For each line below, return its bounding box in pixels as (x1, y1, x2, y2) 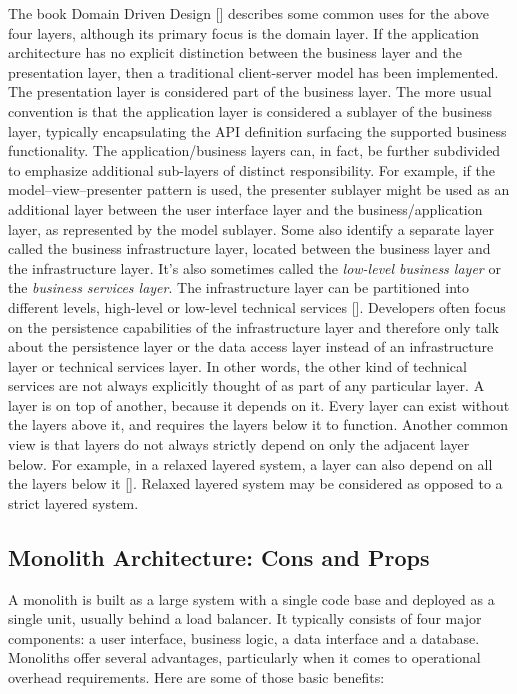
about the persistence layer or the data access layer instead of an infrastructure (8, 336, 494, 357)
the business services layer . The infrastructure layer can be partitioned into (8, 277, 470, 298)
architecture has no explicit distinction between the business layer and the (8, 42, 462, 63)
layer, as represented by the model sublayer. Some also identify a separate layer (8, 218, 494, 239)
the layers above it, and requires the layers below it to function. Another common (8, 414, 509, 435)
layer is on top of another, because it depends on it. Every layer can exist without (8, 394, 510, 415)
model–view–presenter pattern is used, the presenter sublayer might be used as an (8, 179, 510, 200)
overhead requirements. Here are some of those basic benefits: (8, 667, 385, 688)
